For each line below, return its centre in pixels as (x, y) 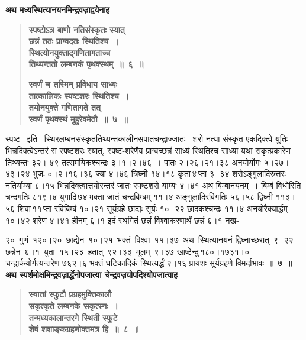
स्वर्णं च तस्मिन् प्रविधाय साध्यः (73, 84)
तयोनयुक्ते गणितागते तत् (65, 107)
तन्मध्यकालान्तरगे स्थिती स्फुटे (73, 317)
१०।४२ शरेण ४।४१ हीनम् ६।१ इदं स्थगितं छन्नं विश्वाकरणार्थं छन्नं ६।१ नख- (122, 220)
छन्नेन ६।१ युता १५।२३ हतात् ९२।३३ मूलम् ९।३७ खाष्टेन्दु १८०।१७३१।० (128, 251)
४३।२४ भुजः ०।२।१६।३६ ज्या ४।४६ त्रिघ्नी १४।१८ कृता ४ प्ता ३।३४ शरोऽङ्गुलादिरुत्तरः (146, 174)
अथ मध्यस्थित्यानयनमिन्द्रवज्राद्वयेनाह (58, 9)
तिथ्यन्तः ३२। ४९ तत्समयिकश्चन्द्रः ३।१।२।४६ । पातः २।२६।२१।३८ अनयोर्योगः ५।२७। (147, 162)
